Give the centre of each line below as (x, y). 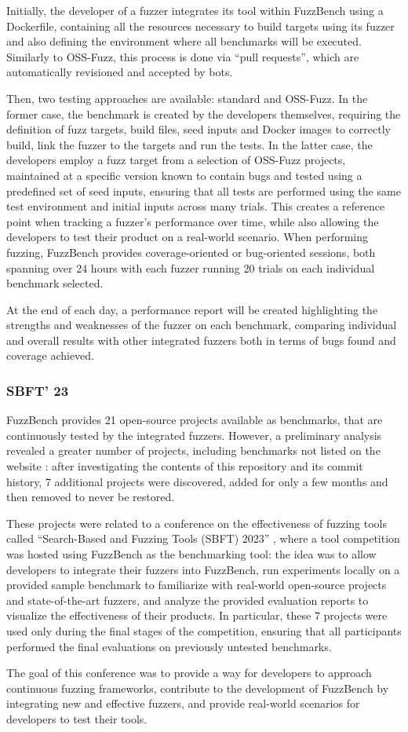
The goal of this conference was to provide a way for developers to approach (189, 673)
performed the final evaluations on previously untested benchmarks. (169, 646)
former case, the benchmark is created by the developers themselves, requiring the (204, 113)
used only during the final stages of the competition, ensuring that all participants (204, 631)
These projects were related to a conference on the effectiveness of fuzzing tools (197, 523)
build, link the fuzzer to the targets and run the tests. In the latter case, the (189, 144)
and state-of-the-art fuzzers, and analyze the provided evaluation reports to (188, 600)
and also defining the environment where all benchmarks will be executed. (184, 41)
